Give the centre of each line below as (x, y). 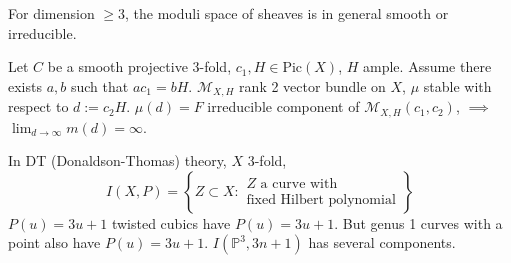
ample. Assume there (427, 66)
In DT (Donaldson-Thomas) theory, (117, 160)
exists (25, 85)
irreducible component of (283, 106)
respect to (38, 106)
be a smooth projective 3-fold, (139, 66)
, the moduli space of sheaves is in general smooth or (286, 13)
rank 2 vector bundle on (312, 85)
